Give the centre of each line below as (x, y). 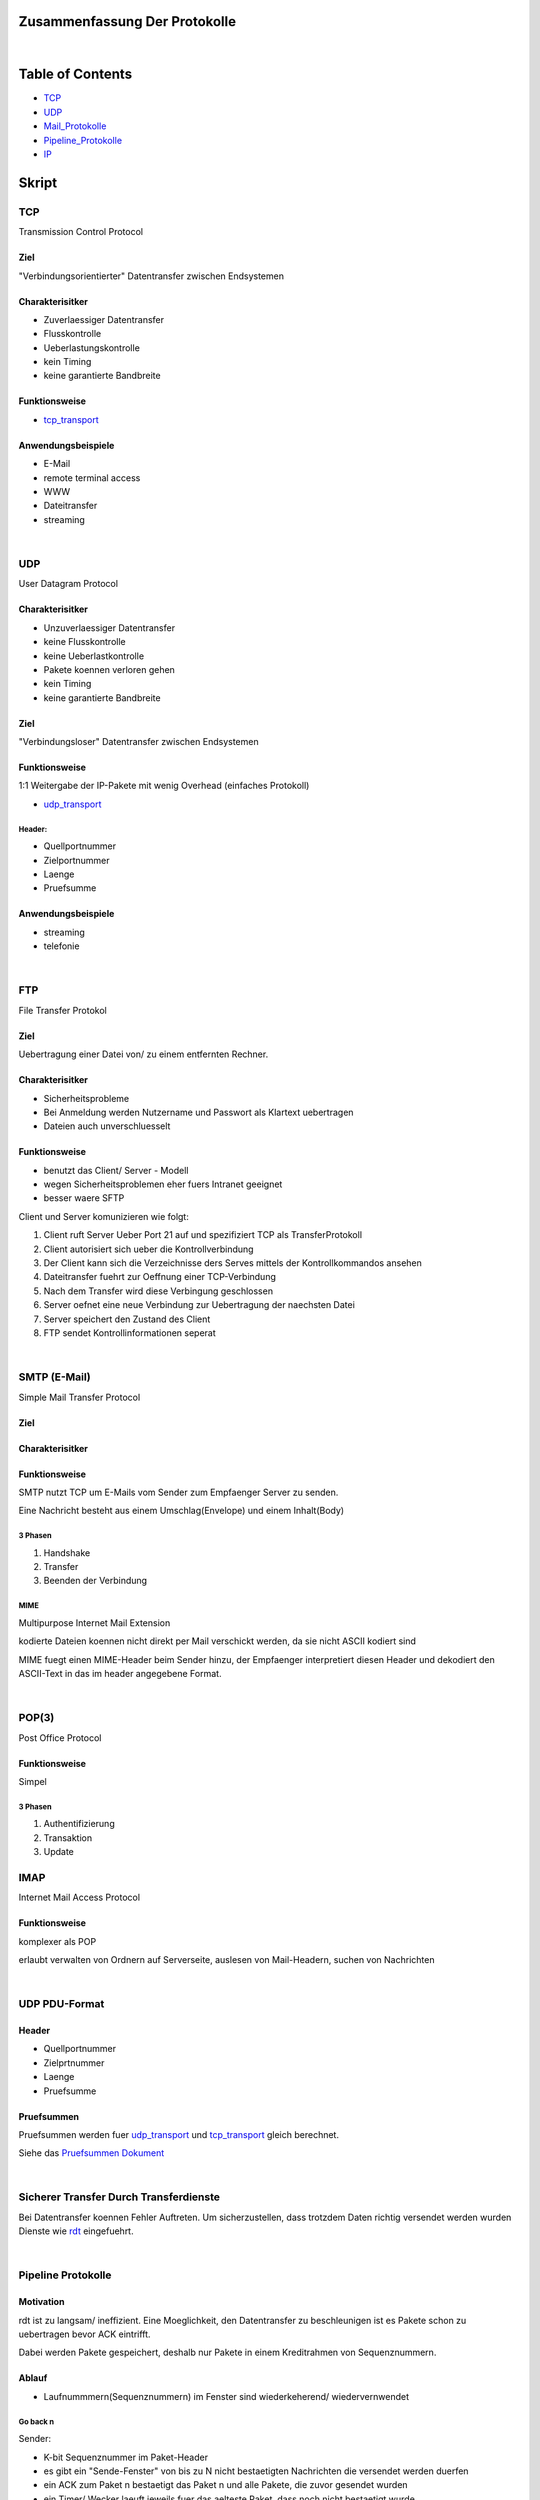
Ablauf (33, 2378)
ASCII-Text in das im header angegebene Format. (120, 1673)
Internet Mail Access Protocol (79, 1897)
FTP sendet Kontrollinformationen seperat (130, 1332)
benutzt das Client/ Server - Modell (116, 1170)
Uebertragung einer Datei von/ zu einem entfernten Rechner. (143, 1054)
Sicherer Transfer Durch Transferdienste (119, 2197)
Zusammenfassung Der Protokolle (127, 21)
